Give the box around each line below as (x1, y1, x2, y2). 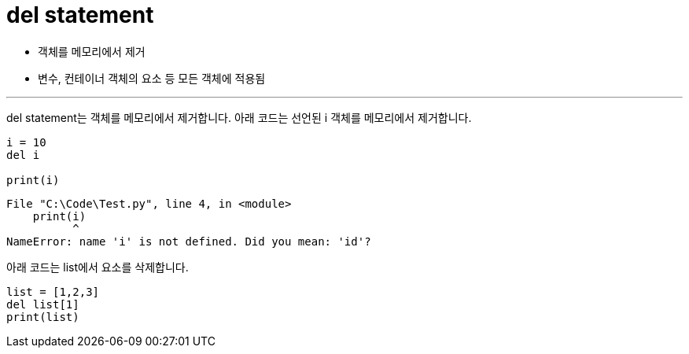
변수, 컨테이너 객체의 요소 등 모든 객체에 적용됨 (38, 71, 266, 85)
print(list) (6, 310, 79, 323)
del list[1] (6, 297, 79, 311)
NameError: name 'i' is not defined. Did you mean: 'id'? (6, 234, 371, 248)
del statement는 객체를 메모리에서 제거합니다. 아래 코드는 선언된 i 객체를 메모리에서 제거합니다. (6, 110, 472, 124)
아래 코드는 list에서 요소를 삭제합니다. (6, 260, 189, 274)
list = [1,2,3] (6, 285, 100, 298)
